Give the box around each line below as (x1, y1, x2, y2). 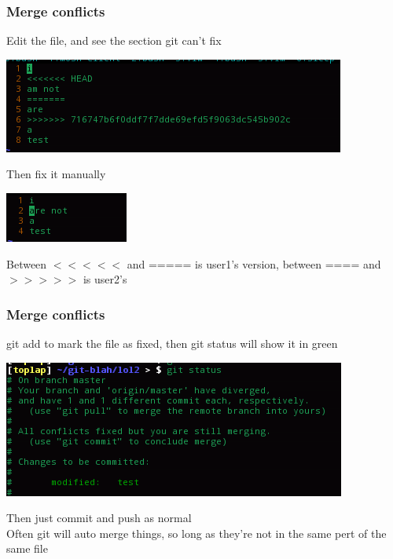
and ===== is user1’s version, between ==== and (127, 255, 381, 272)
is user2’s (83, 271, 127, 287)
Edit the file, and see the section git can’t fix (6, 32, 222, 49)
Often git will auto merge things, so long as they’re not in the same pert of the (6, 524, 387, 541)
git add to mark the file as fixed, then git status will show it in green (6, 335, 338, 351)
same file (6, 540, 48, 557)
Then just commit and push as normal (6, 510, 192, 526)
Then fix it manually (6, 166, 106, 182)
